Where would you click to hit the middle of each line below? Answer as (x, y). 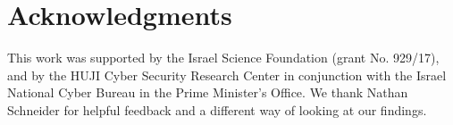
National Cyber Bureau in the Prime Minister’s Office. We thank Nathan (208, 92)
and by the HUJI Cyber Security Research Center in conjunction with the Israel (227, 75)
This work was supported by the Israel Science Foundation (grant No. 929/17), (223, 58)
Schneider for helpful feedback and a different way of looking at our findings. (217, 109)
